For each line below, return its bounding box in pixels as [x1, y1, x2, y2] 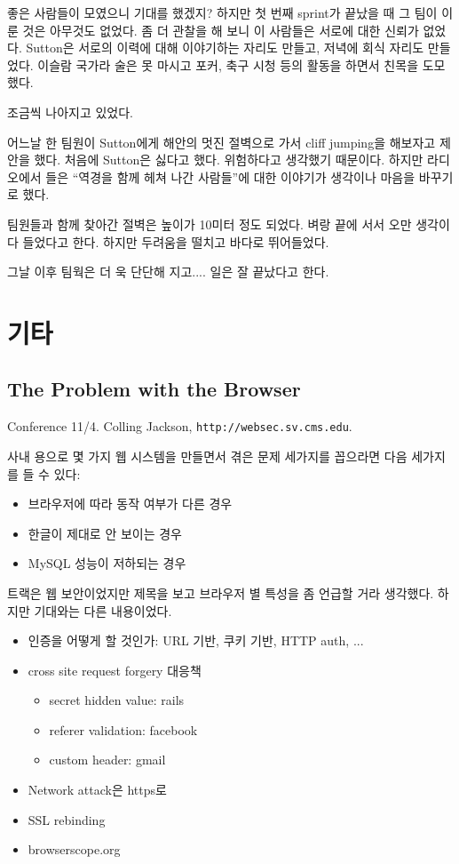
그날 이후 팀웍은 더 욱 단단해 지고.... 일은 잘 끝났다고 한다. [7, 262, 329, 281]
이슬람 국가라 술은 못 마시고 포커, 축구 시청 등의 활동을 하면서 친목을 [37, 55, 419, 74]
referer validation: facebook [49, 720, 198, 739]
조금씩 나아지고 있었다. [7, 102, 134, 121]
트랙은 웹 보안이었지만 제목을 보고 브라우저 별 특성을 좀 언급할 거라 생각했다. [7, 583, 434, 602]
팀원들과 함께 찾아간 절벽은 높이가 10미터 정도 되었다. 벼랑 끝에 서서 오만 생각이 [7, 214, 450, 233]
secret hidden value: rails [49, 691, 185, 709]
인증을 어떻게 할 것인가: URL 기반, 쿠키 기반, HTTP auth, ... [28, 631, 364, 650]
